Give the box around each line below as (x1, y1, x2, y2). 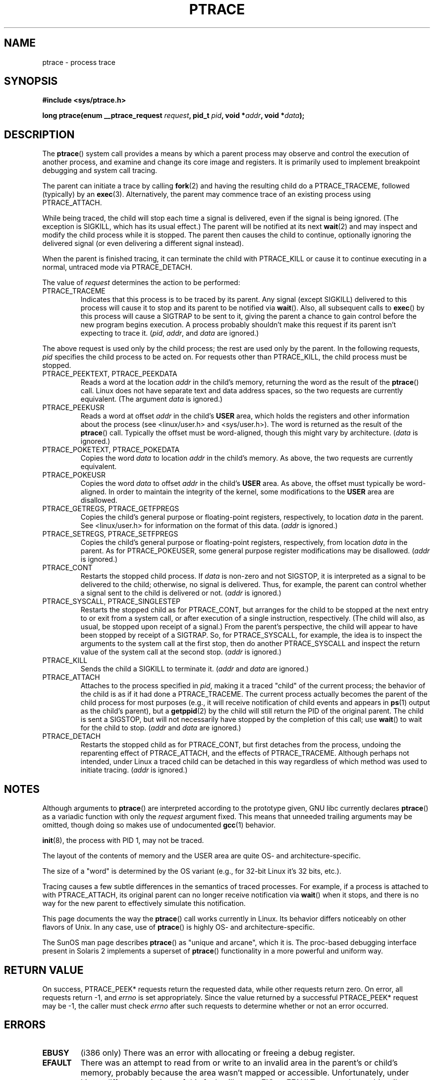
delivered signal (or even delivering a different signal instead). (42, 239, 244, 248)
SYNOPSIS (4, 75, 58, 88)
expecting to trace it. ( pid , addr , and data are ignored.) (80, 329, 259, 338)
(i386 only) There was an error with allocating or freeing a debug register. (80, 1047, 355, 1058)
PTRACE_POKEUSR (42, 471, 106, 480)
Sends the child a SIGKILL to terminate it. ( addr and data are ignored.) (80, 664, 309, 673)
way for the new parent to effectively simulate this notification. (42, 899, 246, 908)
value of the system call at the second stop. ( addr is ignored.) (80, 648, 282, 657)
